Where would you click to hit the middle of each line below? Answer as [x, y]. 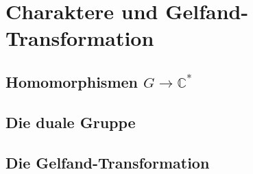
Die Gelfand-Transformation [108, 162]
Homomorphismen [72, 81]
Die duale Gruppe [71, 122]
